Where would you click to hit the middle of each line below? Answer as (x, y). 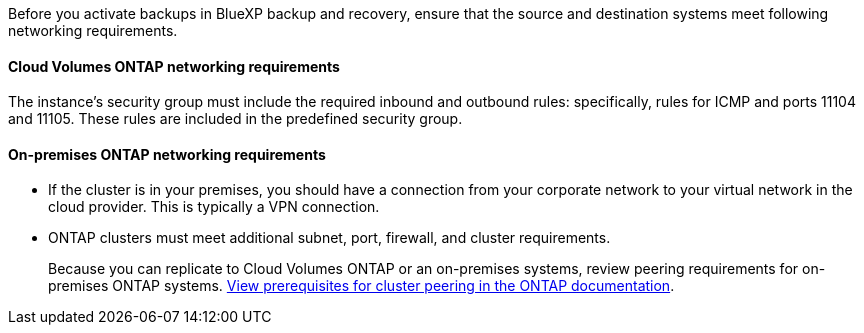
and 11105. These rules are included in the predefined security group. (235, 119)
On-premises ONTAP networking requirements (167, 154)
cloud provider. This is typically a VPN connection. (214, 207)
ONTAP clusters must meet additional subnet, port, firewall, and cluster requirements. (329, 238)
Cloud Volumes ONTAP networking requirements (174, 66)
